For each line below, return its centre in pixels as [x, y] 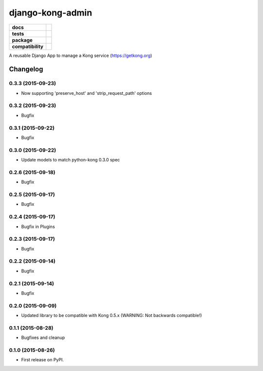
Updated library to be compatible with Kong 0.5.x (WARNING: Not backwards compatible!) [112, 316]
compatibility [28, 46]
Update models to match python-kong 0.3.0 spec [71, 160]
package [22, 40]
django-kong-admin [51, 13]
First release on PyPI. [43, 360]
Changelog [26, 69]
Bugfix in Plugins [38, 227]
